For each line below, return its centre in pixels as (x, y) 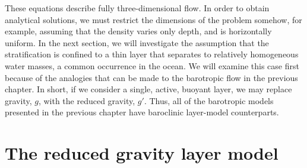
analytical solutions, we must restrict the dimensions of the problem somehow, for (153, 19)
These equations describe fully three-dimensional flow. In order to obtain (137, 8)
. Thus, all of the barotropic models (209, 100)
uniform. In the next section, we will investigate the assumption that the (137, 42)
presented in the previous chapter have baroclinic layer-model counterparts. (142, 112)
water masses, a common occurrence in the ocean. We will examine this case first (152, 65)
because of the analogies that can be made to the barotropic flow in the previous (151, 77)
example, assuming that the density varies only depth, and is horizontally (138, 31)
